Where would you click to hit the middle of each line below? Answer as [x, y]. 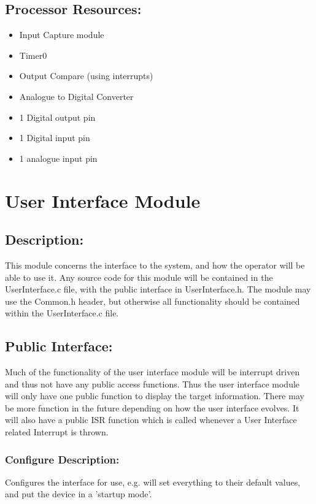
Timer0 [33, 55]
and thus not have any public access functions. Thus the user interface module [152, 384]
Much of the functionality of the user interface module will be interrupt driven [152, 372]
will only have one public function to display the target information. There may [155, 396]
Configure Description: [62, 459]
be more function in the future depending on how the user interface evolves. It [152, 407]
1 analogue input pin [58, 158]
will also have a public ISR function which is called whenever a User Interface [151, 420]
